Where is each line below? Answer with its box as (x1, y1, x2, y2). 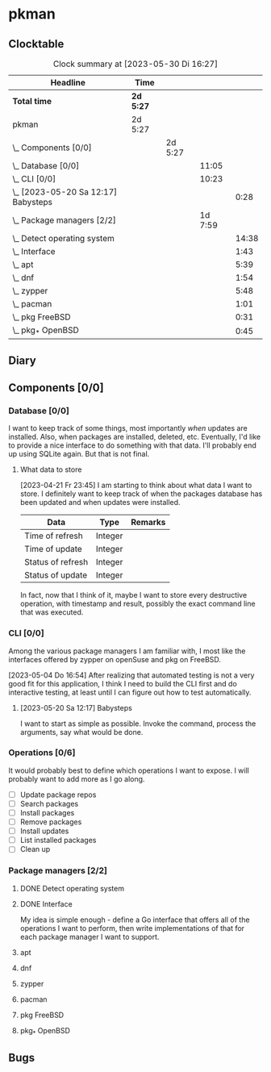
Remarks (130, 517, 166, 528)
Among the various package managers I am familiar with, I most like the (8, 646, 246, 656)
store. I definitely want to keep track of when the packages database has (19, 489, 263, 498)
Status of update (23, 569, 88, 581)
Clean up (19, 845, 51, 854)
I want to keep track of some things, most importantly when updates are (8, 423, 248, 433)
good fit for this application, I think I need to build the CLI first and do (8, 678, 238, 688)
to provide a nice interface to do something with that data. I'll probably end (8, 440, 256, 450)
